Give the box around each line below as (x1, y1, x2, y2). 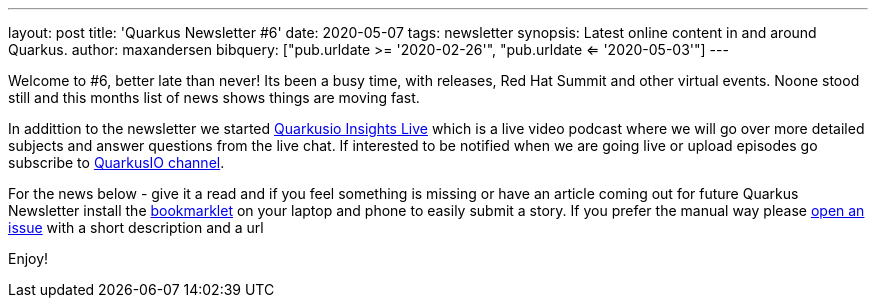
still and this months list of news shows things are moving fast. (8, 89, 420, 106)
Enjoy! (8, 250, 49, 267)
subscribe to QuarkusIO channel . (8, 154, 225, 171)
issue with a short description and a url (8, 219, 264, 236)
